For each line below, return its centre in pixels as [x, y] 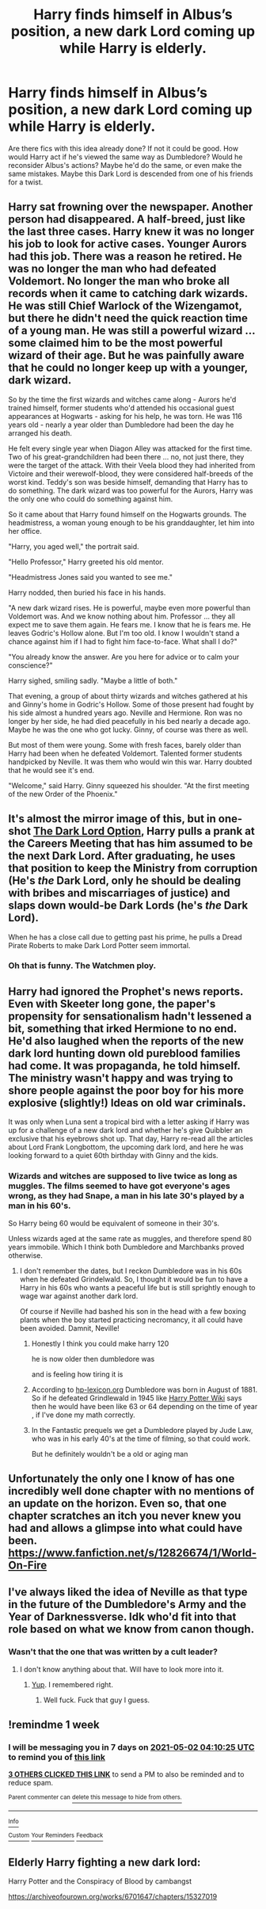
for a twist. [26, 182]
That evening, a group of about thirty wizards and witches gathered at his [128, 695]
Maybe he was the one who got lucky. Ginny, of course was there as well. [128, 730]
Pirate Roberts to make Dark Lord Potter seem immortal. [99, 945]
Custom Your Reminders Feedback [56, 1835]
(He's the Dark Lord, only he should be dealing [125, 881]
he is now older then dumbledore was [93, 1358]
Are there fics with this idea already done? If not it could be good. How [123, 148]
